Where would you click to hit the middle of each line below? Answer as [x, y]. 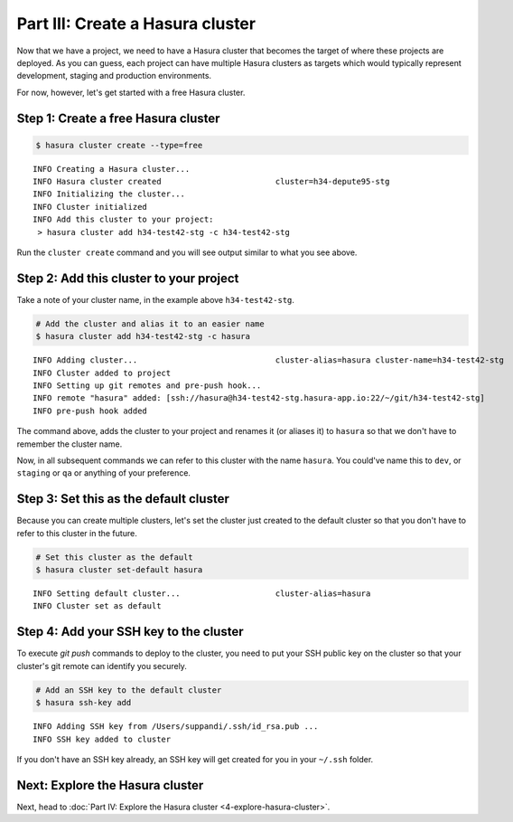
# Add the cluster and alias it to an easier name [150, 324]
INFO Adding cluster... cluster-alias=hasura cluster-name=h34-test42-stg [269, 360]
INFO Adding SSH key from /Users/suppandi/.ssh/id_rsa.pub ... [176, 727]
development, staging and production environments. [114, 76]
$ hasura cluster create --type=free [119, 145]
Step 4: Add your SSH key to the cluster [130, 632]
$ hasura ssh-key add [84, 703]
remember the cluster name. [70, 444]
